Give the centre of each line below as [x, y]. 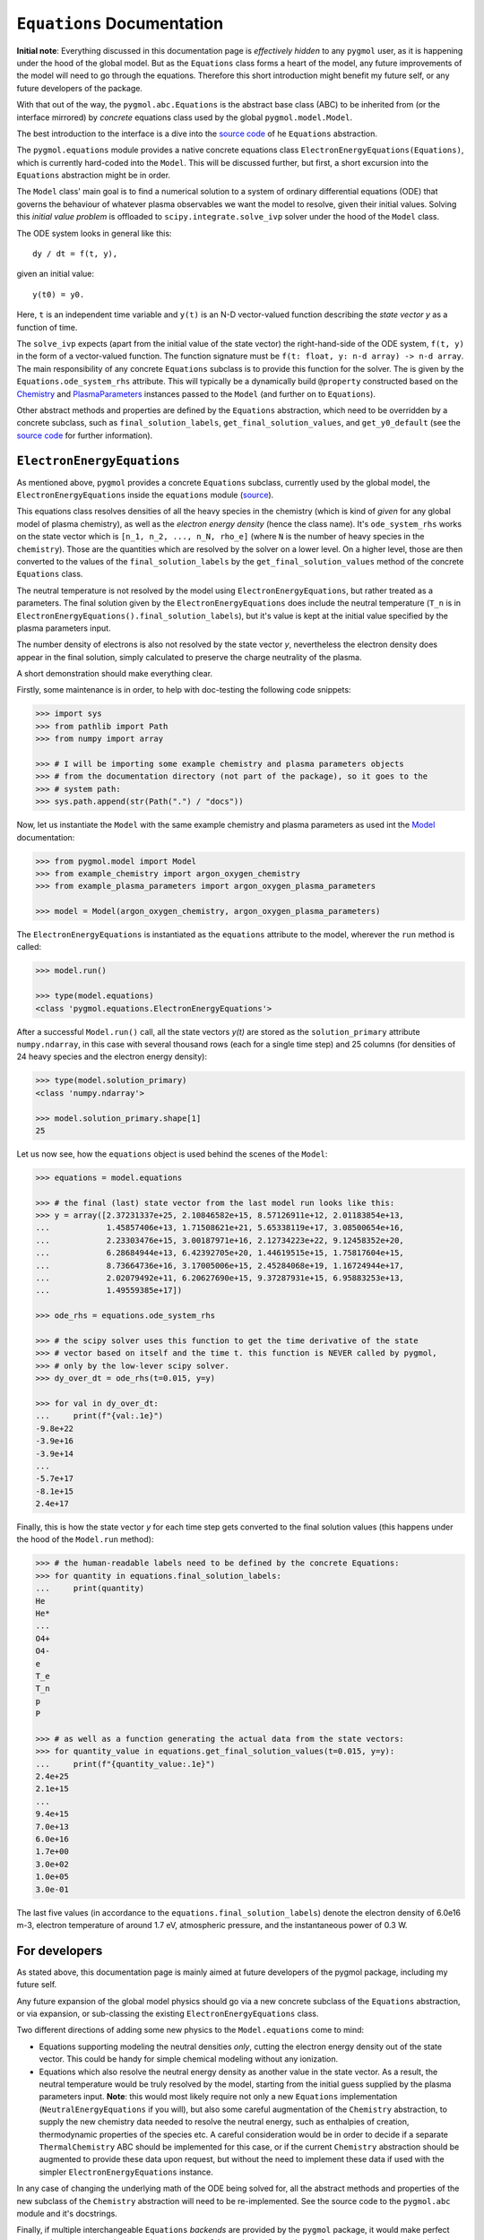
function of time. [47, 327]
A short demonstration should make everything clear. [115, 674]
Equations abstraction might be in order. [93, 176]
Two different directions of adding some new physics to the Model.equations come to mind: [190, 2030]
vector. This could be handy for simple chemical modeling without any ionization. [189, 2059]
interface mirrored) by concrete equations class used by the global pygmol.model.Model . [185, 117]
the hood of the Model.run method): [85, 1539]
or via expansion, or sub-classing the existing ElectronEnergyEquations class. [168, 2014]
